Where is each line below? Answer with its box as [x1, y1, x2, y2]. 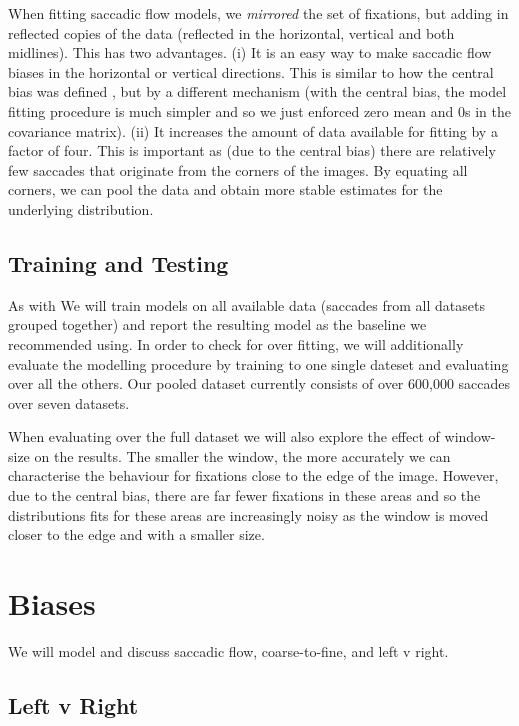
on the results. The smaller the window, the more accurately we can [34, 445, 451, 466]
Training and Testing [8, 247, 229, 278]
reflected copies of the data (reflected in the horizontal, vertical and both [8, 22, 455, 43]
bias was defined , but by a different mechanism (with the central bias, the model [8, 81, 507, 102]
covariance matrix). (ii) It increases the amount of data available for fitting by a [8, 120, 498, 141]
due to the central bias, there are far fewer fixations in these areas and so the [8, 485, 481, 506]
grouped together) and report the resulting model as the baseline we [8, 314, 427, 335]
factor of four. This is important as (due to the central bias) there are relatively [8, 140, 496, 161]
